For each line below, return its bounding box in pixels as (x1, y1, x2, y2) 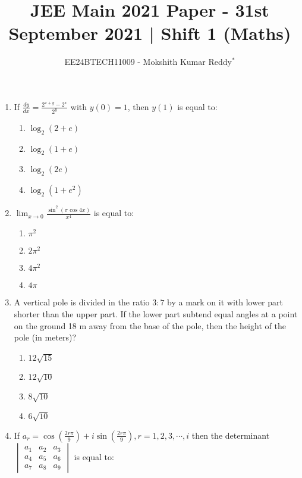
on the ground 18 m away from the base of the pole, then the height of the (14, 319, 286, 332)
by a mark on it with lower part (167, 296, 283, 308)
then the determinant (191, 429, 270, 441)
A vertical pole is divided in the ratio (14, 296, 150, 308)
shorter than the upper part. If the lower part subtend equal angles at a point (14, 307, 298, 320)
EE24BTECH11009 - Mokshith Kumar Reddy (64, 55, 232, 68)
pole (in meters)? (14, 331, 77, 343)
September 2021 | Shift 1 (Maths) (8, 21, 291, 45)
